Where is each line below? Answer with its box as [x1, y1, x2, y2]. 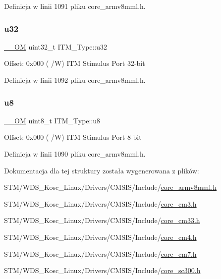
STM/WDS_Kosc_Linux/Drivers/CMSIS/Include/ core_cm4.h [4, 231, 197, 242]
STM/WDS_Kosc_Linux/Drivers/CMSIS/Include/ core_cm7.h [4, 248, 197, 259]
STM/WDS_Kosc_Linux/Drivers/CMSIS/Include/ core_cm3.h [4, 198, 197, 209]
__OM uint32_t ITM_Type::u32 [4, 41, 108, 52]
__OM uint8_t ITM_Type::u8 [4, 115, 101, 125]
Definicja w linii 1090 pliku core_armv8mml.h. [4, 149, 146, 159]
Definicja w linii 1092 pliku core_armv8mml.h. [4, 75, 146, 85]
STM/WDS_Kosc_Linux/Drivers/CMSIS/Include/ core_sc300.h [4, 265, 201, 276]
